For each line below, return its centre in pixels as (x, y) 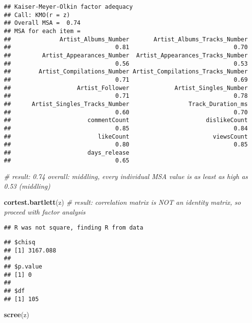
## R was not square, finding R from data (74, 227)
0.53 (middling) (27, 186)
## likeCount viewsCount (126, 136)
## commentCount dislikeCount (126, 120)
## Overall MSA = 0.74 (42, 23)
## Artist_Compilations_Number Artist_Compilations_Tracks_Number (126, 72)
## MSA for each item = (42, 31)
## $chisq (20, 242)
